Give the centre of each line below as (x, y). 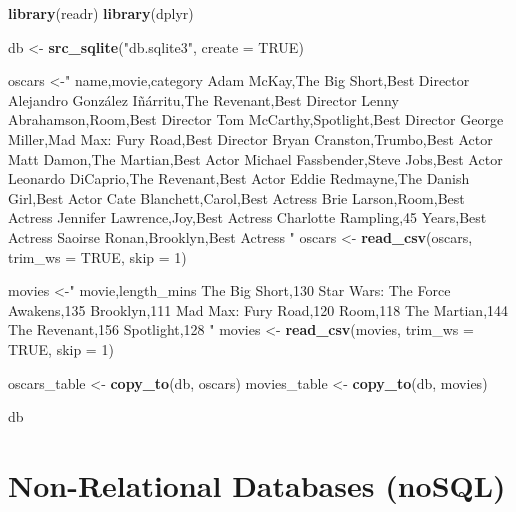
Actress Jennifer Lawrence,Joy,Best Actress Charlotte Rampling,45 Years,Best (247, 217)
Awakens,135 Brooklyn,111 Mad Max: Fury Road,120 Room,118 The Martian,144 (258, 309)
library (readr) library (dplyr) (101, 13)
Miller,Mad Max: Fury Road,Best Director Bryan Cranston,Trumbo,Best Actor (250, 138)
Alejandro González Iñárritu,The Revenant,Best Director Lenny (203, 99)
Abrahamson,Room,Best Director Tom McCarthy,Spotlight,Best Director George (256, 119)
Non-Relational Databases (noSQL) (257, 484)
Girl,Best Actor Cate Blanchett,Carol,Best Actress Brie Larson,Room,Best (236, 197)
